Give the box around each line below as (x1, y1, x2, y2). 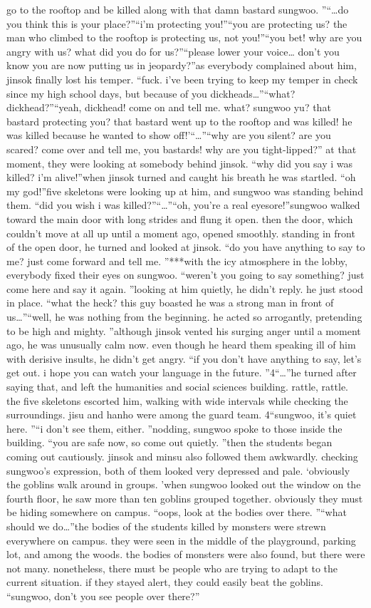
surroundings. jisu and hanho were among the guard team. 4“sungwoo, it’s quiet (6, 407, 357, 422)
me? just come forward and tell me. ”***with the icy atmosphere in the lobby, (6, 253, 348, 268)
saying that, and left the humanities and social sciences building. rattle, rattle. (6, 379, 348, 394)
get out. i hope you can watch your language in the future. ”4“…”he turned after (6, 365, 357, 380)
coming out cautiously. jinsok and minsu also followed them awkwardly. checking (6, 449, 358, 463)
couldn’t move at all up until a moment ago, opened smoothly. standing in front (6, 225, 355, 240)
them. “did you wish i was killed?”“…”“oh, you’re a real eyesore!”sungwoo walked (6, 197, 360, 212)
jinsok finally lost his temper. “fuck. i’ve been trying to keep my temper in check (6, 71, 358, 86)
